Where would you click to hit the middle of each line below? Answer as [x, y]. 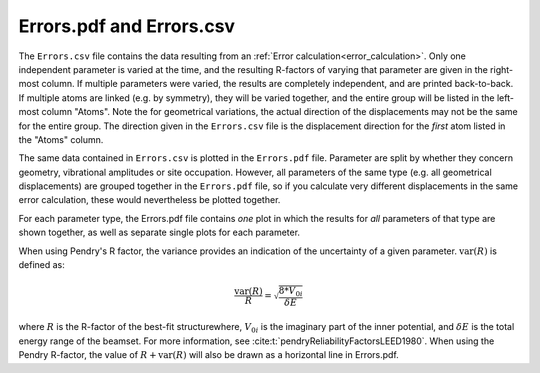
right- [502, 69]
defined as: [41, 265]
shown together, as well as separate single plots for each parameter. [159, 232]
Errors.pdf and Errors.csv [126, 26]
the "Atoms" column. [61, 139]
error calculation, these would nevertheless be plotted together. [149, 200]
